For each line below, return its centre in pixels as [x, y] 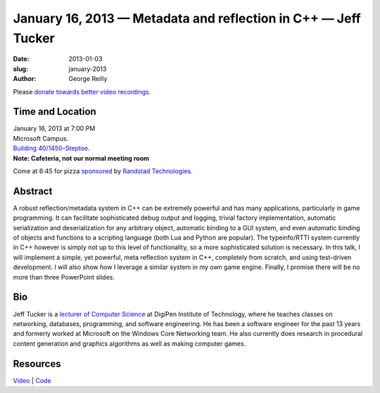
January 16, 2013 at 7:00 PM [54, 129]
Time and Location [55, 112]
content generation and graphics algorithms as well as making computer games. [129, 343]
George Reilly [88, 79]
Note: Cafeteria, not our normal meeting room [81, 158]
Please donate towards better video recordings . [82, 92]
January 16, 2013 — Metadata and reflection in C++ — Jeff [187, 18]
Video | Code [32, 380]
